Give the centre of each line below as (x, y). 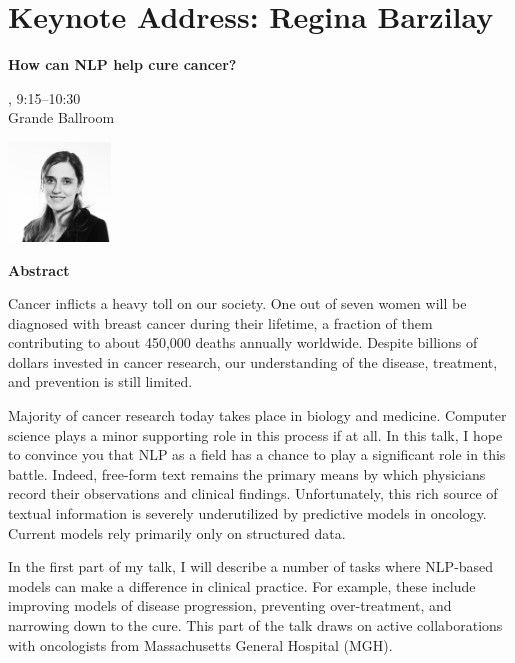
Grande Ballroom (61, 117)
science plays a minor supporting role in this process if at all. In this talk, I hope (255, 434)
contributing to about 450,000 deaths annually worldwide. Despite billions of (243, 342)
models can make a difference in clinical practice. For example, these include (242, 585)
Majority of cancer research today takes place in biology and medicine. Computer (257, 415)
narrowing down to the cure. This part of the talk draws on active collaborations (255, 625)
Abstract (39, 269)
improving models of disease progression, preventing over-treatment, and (230, 605)
